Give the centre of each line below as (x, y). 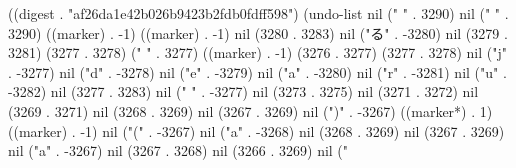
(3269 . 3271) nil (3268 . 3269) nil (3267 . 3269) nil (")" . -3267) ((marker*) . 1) (250, 110)
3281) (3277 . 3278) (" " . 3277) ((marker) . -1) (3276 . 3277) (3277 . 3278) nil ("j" (257, 52)
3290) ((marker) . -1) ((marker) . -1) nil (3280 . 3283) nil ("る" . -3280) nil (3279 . (258, 32)
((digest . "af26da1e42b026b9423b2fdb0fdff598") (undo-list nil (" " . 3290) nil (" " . (258, 13)
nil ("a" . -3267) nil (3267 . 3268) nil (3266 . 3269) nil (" (178, 150)
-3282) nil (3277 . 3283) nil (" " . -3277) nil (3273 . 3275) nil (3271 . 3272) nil (243, 91)
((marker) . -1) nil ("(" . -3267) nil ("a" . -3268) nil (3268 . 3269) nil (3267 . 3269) (256, 130)
